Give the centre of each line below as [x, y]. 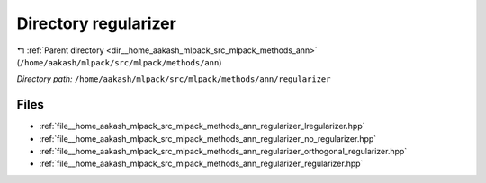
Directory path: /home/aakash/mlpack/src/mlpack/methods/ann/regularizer [174, 79]
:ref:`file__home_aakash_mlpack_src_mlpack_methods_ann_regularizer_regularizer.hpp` [201, 164]
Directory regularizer [97, 23]
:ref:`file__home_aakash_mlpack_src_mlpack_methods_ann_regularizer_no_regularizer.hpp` [208, 138]
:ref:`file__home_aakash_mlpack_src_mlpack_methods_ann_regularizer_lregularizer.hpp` [202, 126]
